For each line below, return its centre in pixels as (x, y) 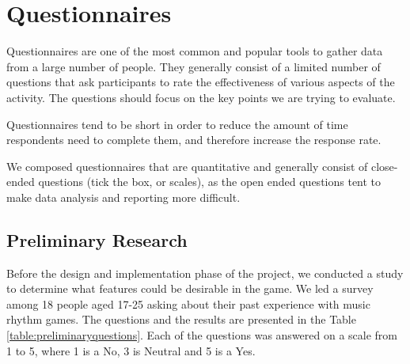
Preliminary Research (97, 239)
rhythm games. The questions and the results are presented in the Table (181, 319)
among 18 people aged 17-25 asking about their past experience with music (188, 303)
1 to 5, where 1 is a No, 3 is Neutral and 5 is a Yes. (131, 350)
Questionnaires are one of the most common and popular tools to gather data (195, 51)
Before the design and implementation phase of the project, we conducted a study (205, 273)
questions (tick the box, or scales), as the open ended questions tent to (210, 182)
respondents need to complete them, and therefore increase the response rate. (194, 140)
